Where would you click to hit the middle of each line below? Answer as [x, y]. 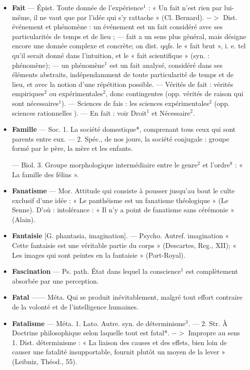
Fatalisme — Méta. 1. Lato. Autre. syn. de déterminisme [99, 323]
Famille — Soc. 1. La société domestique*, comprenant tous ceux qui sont [124, 129]
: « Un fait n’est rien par [185, 7]
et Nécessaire [171, 113]
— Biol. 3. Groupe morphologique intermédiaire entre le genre [105, 164]
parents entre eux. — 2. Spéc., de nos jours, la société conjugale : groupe [121, 138]
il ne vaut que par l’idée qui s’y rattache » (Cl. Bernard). [119, 17]
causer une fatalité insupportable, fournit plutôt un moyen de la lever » [119, 352]
